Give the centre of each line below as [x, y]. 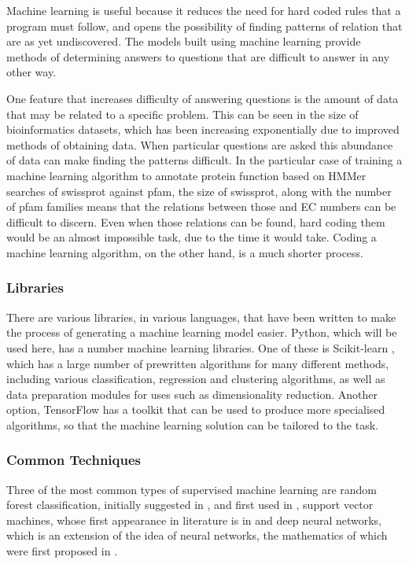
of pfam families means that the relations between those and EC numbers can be [201, 206]
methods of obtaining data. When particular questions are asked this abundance [200, 144]
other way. [31, 72]
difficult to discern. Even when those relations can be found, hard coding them [196, 221]
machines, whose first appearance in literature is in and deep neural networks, [194, 520]
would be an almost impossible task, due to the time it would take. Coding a [192, 237]
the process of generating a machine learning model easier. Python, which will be [202, 332]
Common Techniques [74, 460]
